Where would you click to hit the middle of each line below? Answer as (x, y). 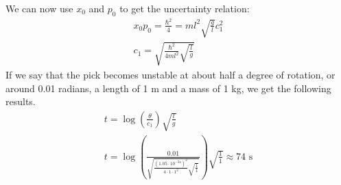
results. (21, 101)
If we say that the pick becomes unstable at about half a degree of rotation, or (170, 74)
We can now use (39, 8)
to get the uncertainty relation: (185, 8)
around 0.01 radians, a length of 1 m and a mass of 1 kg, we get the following (168, 88)
